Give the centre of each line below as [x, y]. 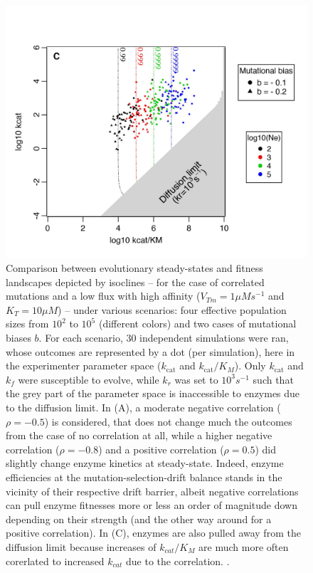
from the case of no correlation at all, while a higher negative [139, 435]
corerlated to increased [55, 561]
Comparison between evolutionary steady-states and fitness [134, 268]
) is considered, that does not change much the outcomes [168, 421]
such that [273, 379]
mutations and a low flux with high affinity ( [103, 296]
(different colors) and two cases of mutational [197, 324]
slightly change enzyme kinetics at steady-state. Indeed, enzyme [145, 463]
